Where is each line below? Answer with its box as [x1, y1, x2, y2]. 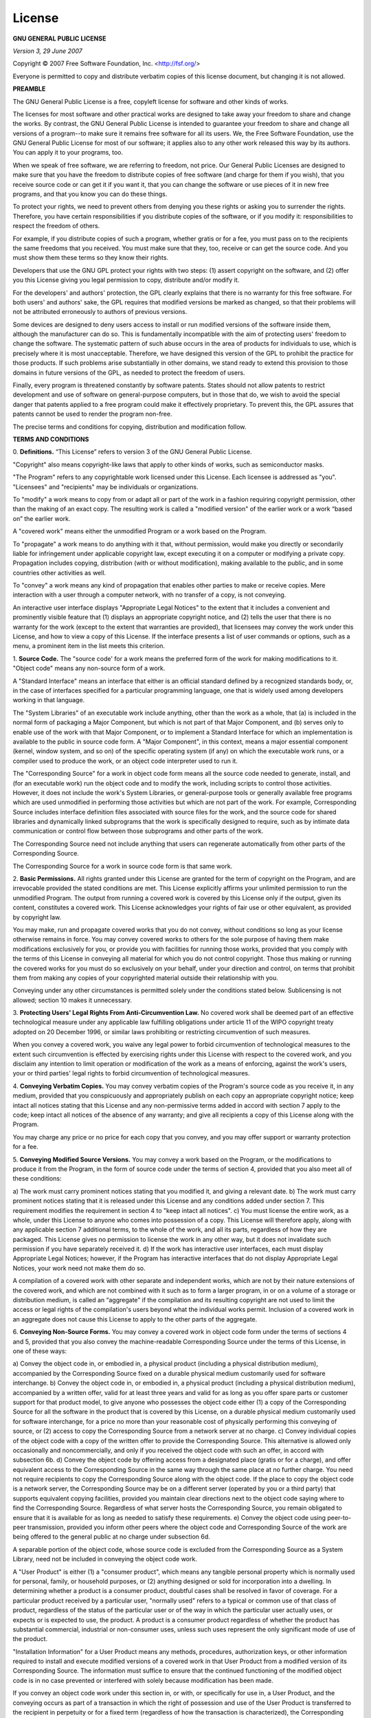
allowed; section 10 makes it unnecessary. [12, 996, 132, 1004]
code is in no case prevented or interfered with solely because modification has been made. [12, 1676, 274, 1684]
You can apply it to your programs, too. [12, 148, 124, 157]
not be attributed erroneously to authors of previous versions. [12, 308, 188, 316]
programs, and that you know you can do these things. [12, 190, 168, 199]
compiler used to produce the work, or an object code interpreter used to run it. [12, 757, 238, 765]
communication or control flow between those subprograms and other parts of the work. [12, 827, 264, 835]
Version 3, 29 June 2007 [12, 47, 82, 55]
